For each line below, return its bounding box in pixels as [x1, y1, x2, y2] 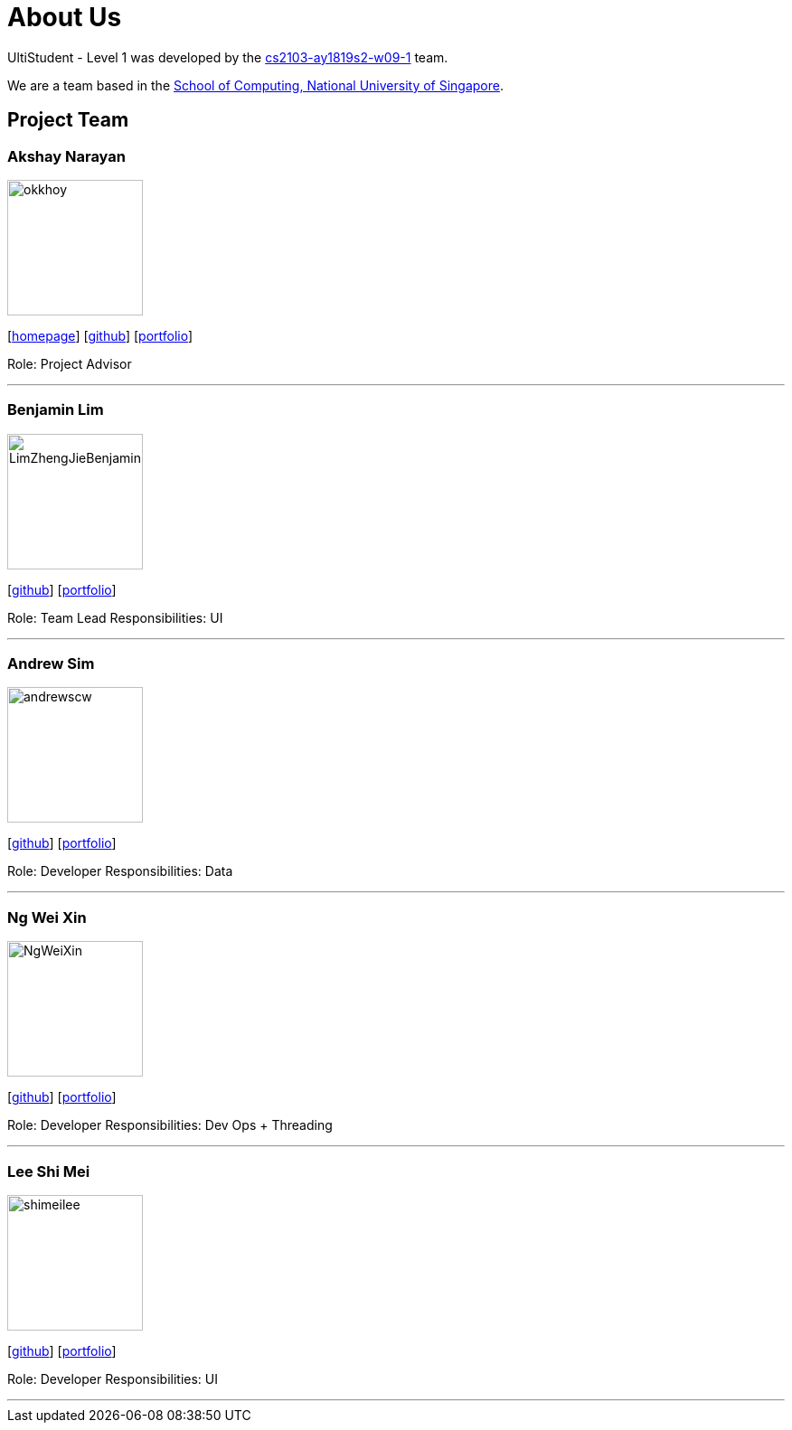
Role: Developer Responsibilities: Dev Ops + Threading [7, 1117, 333, 1134]
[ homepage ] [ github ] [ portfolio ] [7, 327, 193, 343]
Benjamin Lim [7, 400, 104, 419]
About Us [7, 2, 122, 33]
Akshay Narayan [7, 146, 126, 165]
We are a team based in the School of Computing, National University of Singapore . [7, 77, 504, 93]
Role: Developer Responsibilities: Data [7, 863, 233, 880]
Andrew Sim [7, 654, 95, 673]
